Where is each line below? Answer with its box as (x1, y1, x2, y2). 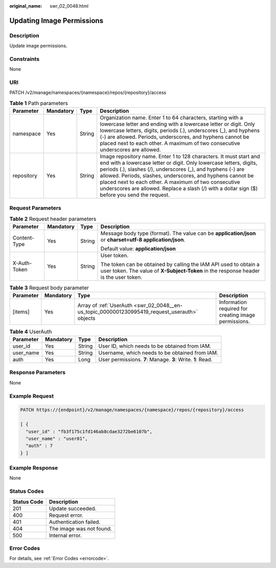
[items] (12, 308, 30, 315)
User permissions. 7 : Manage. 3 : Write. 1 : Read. (98, 356, 213, 363)
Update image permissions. (9, 43, 67, 49)
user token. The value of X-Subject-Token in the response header (100, 267, 260, 274)
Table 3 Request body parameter (9, 284, 89, 291)
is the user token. (100, 274, 143, 281)
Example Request (9, 392, 54, 399)
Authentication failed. (49, 518, 101, 525)
